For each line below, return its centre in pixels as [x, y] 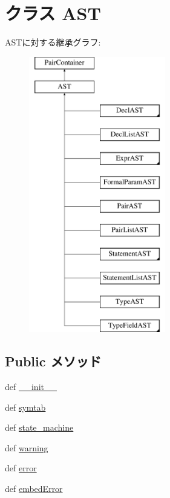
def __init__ [31, 387]
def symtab [25, 407]
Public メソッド [53, 361]
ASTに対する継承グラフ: [53, 42]
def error [21, 468]
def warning [27, 447]
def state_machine [39, 427]
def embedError [34, 489]
